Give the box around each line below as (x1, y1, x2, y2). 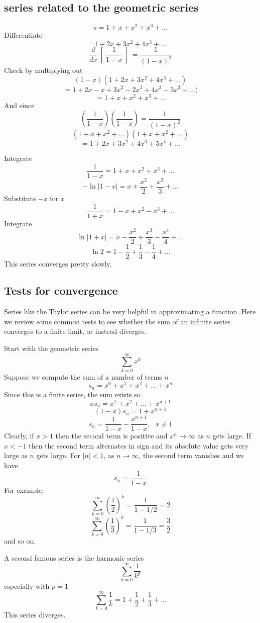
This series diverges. (4, 609, 66, 619)
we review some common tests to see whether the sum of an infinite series (4, 316, 231, 326)
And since (4, 100, 35, 110)
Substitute (4, 193, 36, 204)
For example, (4, 484, 44, 495)
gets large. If (212, 430, 251, 441)
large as (4, 450, 28, 461)
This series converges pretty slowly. (4, 258, 112, 269)
